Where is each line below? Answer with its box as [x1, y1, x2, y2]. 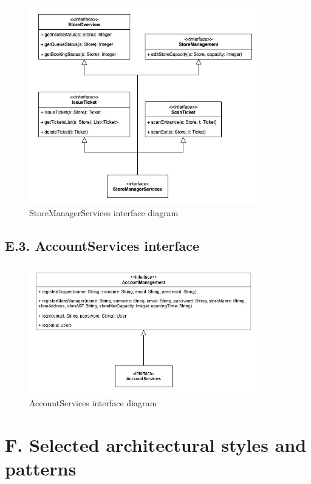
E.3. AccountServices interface [5, 236, 200, 254]
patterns [5, 455, 77, 480]
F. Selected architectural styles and [5, 432, 307, 457]
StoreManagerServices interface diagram [29, 206, 179, 219]
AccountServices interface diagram [29, 396, 157, 409]
